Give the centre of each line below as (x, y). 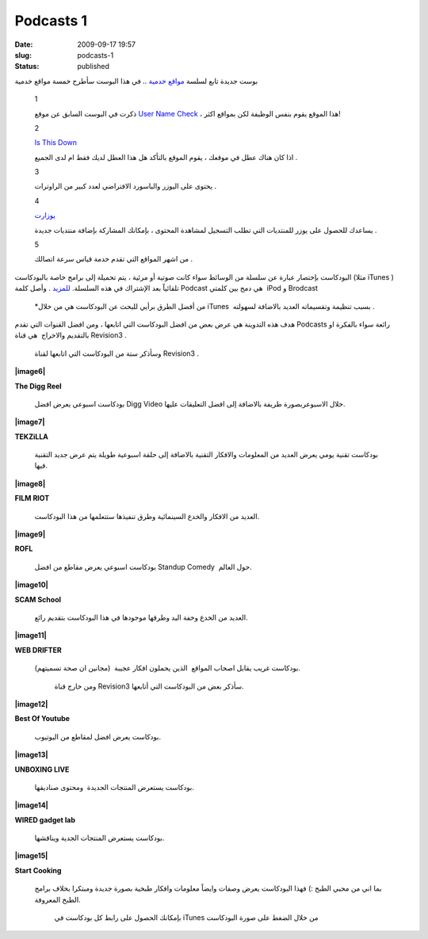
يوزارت (45, 216)
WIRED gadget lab (45, 819)
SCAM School (38, 599)
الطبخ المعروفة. (57, 899)
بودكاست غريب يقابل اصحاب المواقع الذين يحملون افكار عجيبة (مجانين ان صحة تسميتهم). (168, 668)
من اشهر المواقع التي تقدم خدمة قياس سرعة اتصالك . (114, 259)
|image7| (30, 422)
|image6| (30, 372)
